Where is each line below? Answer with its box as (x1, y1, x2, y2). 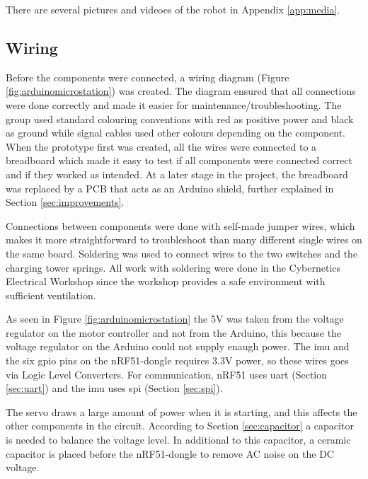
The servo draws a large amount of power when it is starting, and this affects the (6, 404, 357, 419)
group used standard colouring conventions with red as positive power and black (6, 111, 354, 126)
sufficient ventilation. (6, 287, 96, 302)
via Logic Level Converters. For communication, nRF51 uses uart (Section (6, 367, 328, 381)
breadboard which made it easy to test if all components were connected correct (6, 153, 352, 168)
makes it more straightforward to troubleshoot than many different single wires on (6, 232, 362, 247)
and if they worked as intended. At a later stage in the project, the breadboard (6, 166, 348, 181)
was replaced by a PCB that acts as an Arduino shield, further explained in (6, 180, 334, 195)
